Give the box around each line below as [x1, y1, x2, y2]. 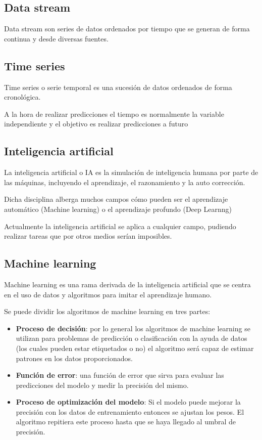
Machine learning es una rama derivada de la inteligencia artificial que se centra [4, 279, 251, 289]
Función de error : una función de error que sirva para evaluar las [16, 370, 224, 380]
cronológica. [4, 92, 41, 102]
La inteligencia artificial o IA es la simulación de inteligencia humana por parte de [4, 167, 258, 178]
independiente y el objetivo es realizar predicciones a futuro [4, 118, 188, 129]
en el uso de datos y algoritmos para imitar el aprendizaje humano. [4, 289, 212, 299]
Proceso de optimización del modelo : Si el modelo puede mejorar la [16, 397, 241, 407]
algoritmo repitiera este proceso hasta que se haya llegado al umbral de [16, 416, 236, 427]
